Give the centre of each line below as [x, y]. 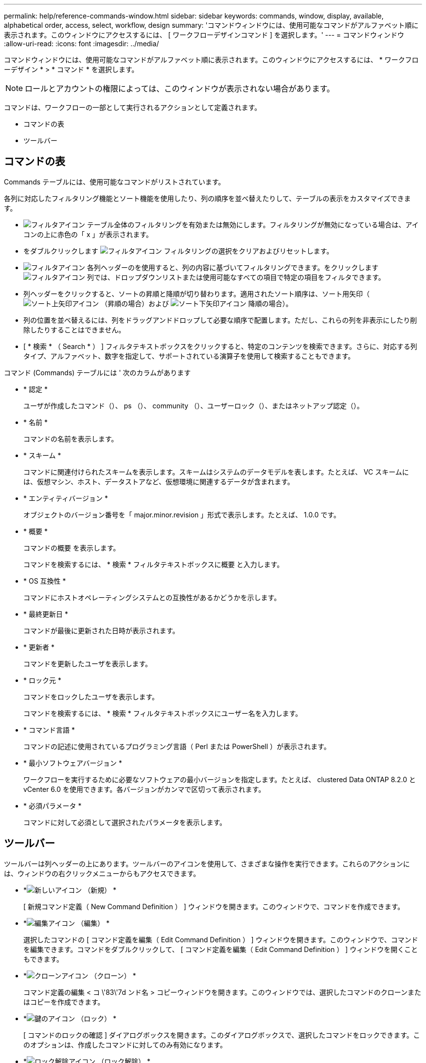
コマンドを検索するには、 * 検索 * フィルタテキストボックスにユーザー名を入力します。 [163, 713]
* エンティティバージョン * [66, 498]
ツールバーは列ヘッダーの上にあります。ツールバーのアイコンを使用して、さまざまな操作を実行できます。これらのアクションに [207, 863]
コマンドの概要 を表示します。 [72, 548]
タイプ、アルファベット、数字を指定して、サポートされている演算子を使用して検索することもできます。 [189, 356]
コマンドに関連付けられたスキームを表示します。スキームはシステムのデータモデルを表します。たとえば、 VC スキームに [216, 472]
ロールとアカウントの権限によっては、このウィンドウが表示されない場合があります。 [180, 89]
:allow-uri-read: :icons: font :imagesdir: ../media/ [81, 44]
